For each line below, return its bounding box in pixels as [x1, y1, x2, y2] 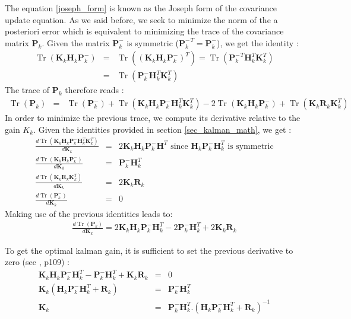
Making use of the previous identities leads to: [5, 207, 173, 219]
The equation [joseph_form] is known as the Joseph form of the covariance [5, 2, 277, 14]
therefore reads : [65, 84, 124, 96]
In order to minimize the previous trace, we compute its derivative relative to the [5, 111, 301, 124]
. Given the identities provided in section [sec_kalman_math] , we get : [33, 123, 292, 135]
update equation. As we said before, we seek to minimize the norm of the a [5, 13, 278, 25]
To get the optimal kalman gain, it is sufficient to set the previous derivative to [5, 244, 293, 256]
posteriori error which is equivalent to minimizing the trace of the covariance [5, 25, 284, 37]
